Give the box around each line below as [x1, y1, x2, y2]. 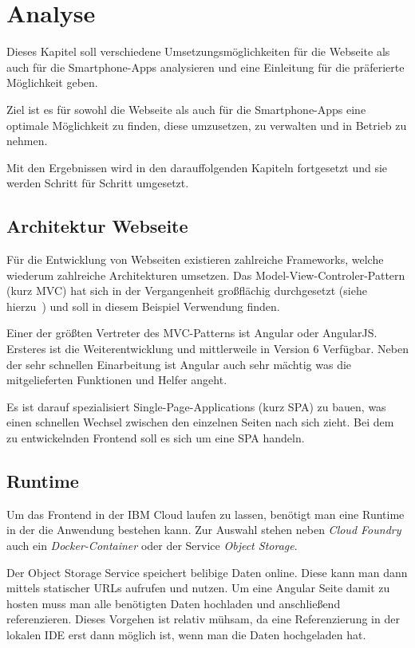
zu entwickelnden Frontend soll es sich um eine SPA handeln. [6, 430, 305, 446]
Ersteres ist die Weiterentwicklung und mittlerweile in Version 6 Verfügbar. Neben [6, 340, 409, 357]
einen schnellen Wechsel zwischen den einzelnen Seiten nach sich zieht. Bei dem [6, 414, 394, 430]
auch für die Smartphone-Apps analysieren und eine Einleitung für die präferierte [6, 58, 405, 75]
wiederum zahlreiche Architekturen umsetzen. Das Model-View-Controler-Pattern [6, 266, 405, 283]
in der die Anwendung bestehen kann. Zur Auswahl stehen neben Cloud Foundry [6, 521, 401, 538]
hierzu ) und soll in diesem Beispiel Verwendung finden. [6, 297, 280, 314]
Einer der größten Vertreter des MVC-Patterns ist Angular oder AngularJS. [6, 324, 377, 341]
